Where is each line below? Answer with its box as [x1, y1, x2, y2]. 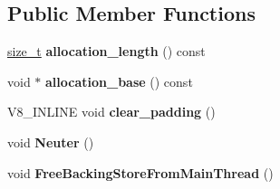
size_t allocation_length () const [7, 42, 206, 61]
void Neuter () [7, 132, 94, 151]
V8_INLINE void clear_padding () [7, 102, 216, 121]
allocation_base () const [45, 71, 193, 90]
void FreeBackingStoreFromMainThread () [7, 163, 274, 182]
